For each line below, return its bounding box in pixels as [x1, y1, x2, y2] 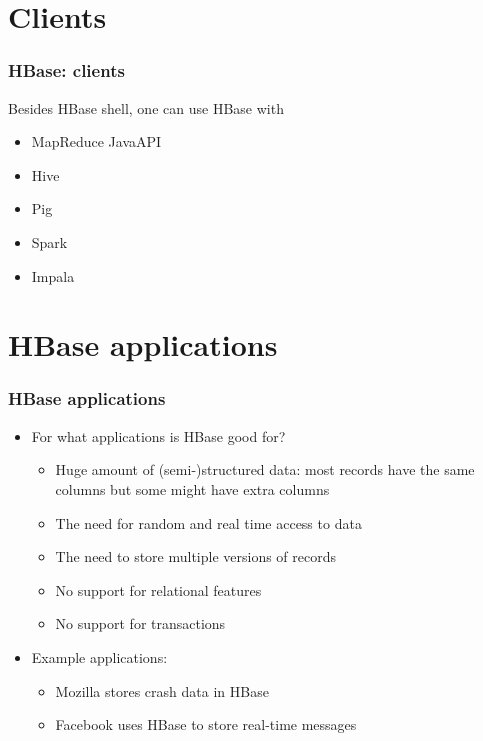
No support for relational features [55, 579, 262, 600]
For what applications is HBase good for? [31, 425, 286, 446]
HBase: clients [8, 58, 125, 83]
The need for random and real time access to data [55, 512, 362, 533]
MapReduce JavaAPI [31, 131, 162, 152]
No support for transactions [55, 613, 226, 634]
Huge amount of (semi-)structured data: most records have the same [55, 459, 475, 480]
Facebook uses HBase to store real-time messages [55, 714, 357, 735]
